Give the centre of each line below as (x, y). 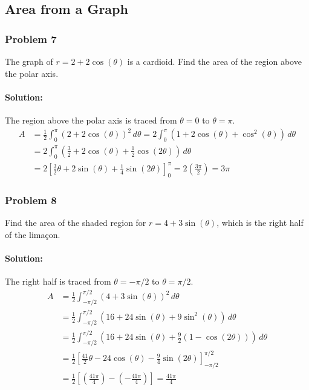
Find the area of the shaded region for (76, 223)
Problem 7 (31, 38)
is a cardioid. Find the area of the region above (214, 61)
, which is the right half (260, 223)
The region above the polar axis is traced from (91, 120)
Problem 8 (31, 200)
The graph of (29, 61)
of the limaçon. (33, 234)
